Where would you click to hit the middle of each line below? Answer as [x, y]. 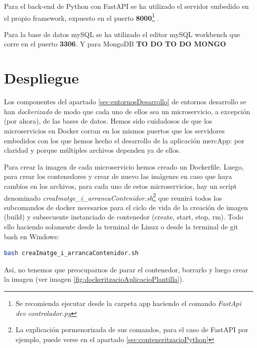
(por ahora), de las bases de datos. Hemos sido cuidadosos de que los [108, 121]
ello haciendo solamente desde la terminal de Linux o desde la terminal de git [121, 226]
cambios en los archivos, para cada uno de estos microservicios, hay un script [120, 186]
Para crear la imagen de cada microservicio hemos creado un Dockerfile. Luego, [124, 166]
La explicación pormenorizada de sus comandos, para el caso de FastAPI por [132, 329]
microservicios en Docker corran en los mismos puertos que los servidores [114, 130]
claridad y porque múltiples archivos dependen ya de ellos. [92, 150]
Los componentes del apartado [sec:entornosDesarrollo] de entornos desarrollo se [125, 102]
